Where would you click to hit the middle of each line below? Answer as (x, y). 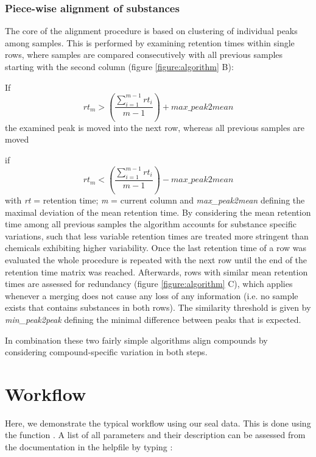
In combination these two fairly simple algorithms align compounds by (136, 340)
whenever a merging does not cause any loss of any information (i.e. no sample (152, 295)
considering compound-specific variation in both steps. (106, 352)
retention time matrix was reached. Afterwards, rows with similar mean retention (156, 271)
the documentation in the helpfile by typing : (89, 447)
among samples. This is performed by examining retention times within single (150, 42)
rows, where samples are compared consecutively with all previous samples (144, 55)
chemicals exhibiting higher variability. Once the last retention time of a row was (156, 248)
